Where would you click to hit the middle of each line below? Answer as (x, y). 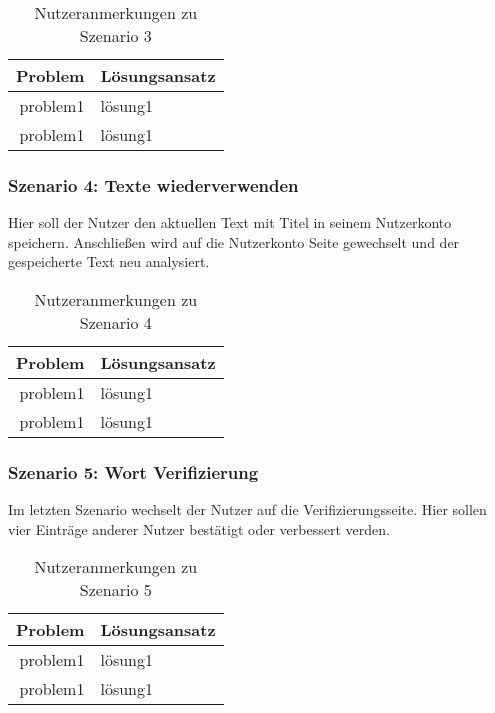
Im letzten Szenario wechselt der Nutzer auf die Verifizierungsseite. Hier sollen (247, 509)
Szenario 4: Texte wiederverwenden (153, 184)
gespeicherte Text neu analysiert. (109, 261)
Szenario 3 (115, 35)
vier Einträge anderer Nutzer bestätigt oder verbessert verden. (199, 528)
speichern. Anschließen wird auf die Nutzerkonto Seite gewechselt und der (234, 241)
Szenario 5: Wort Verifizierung (133, 471)
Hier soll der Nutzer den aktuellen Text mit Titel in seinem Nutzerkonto (230, 222)
